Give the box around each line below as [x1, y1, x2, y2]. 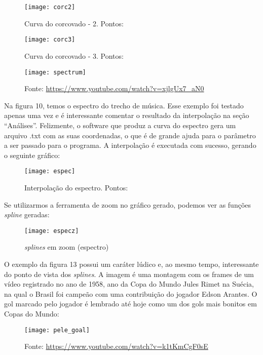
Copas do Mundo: [4, 308, 59, 319]
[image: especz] [24, 227, 79, 234]
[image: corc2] [24, 4, 76, 11]
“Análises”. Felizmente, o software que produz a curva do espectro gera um [4, 120, 236, 130]
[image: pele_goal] [24, 326, 90, 334]
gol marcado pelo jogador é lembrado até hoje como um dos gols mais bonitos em [4, 298, 257, 309]
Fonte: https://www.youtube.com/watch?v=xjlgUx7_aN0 [24, 83, 204, 94]
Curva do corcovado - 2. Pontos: [24, 18, 124, 28]
